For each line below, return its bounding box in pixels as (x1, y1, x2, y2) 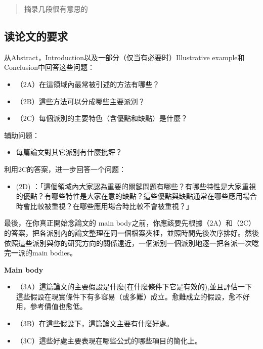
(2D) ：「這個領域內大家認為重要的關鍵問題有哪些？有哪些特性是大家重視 (16, 181, 256, 191)
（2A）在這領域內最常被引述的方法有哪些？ (16, 78, 160, 89)
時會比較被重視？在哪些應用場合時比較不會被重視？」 (16, 200, 193, 211)
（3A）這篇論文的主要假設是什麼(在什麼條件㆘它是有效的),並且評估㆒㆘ (16, 281, 252, 292)
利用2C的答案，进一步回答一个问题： (4, 163, 126, 174)
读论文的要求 (4, 28, 68, 43)
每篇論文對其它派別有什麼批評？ (16, 147, 122, 157)
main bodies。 (32, 247, 77, 258)
